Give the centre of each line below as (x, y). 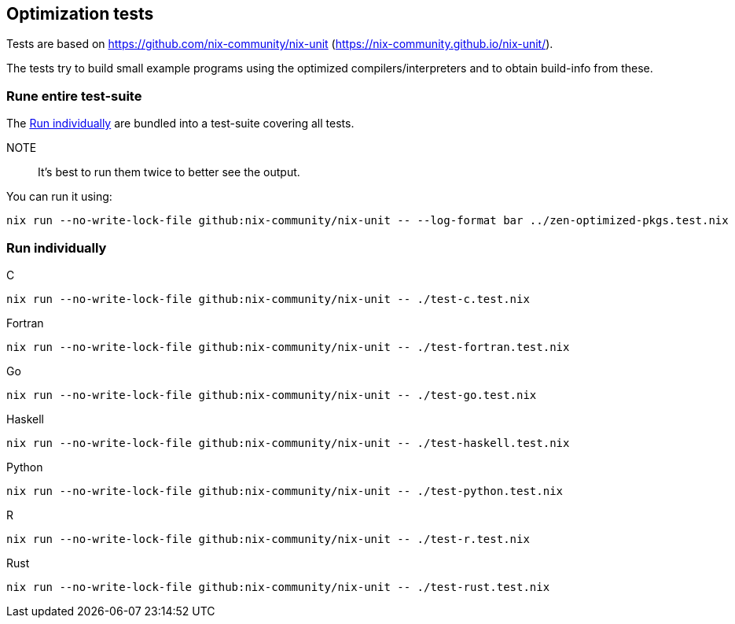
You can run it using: (59, 197)
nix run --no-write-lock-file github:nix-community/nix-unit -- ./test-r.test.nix (268, 539)
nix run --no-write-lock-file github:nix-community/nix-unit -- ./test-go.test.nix (272, 395)
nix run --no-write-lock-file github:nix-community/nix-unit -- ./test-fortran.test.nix (288, 347)
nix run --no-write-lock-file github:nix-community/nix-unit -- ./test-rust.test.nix (278, 587)
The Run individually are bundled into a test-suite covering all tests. (180, 124)
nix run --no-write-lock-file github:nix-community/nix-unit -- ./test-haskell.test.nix (288, 443)
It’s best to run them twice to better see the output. (169, 172)
